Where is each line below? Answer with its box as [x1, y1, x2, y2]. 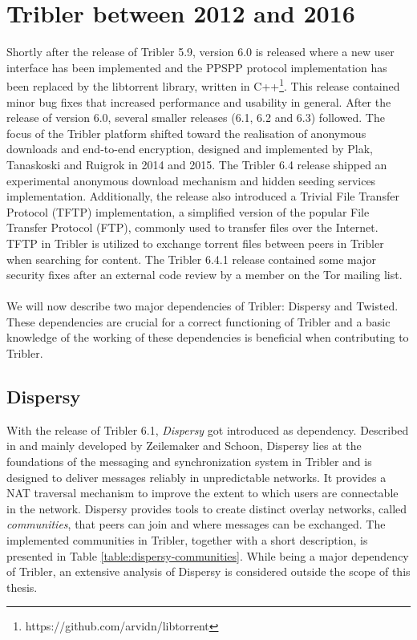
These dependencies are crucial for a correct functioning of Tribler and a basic [6, 313, 391, 330]
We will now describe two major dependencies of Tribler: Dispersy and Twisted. [6, 298, 399, 314]
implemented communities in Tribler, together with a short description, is [6, 532, 368, 549]
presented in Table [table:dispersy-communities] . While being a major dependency [6, 547, 409, 564]
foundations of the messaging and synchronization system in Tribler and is [6, 453, 372, 470]
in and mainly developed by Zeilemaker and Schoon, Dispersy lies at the [6, 437, 362, 454]
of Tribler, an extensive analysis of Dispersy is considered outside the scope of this [6, 563, 411, 580]
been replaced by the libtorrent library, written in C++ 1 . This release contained [6, 75, 400, 94]
